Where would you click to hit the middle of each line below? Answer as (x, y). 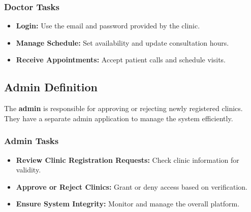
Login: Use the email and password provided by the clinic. (108, 26)
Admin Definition (51, 87)
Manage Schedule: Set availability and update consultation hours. (122, 42)
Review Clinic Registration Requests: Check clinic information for (128, 160)
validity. (28, 170)
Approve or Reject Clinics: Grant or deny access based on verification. (132, 186)
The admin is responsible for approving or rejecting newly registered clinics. (123, 108)
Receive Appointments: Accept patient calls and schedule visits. (121, 60)
